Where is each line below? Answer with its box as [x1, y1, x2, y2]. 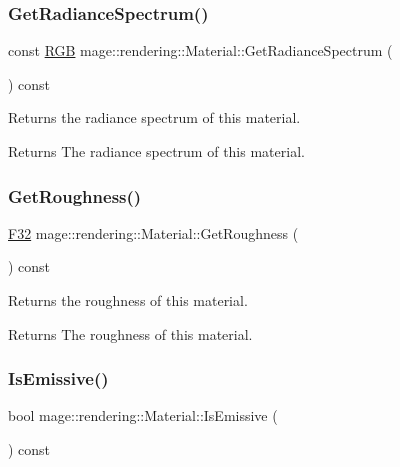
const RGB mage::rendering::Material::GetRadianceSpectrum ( [8, 40, 393, 61]
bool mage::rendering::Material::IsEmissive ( [8, 405, 278, 426]
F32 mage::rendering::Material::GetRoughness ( [8, 222, 299, 243]
